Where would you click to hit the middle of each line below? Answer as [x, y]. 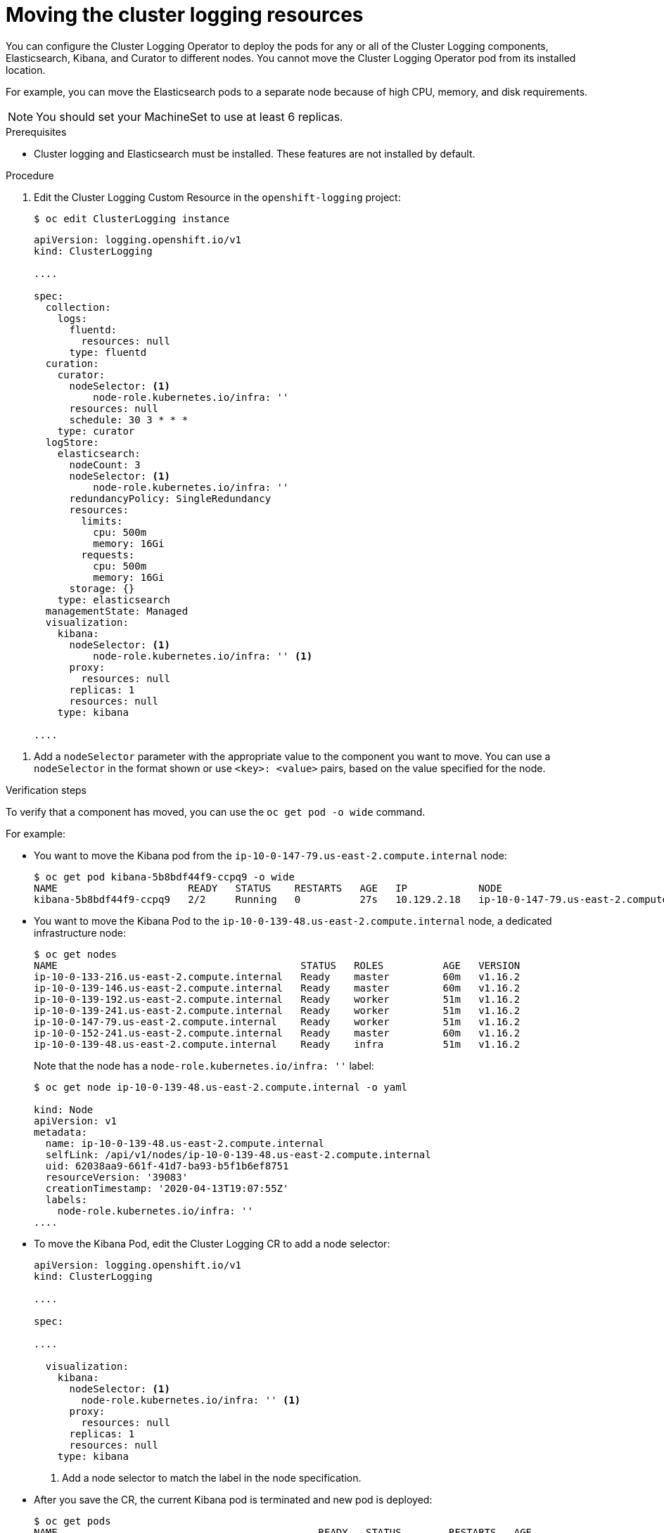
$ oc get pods [72, 1521]
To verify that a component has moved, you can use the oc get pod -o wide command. [216, 812]
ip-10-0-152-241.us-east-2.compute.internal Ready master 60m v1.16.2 [277, 1033]
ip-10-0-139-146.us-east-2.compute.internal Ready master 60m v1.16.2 [277, 988]
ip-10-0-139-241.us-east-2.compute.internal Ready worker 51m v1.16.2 [277, 1010]
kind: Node [64, 1109]
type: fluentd [108, 352]
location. [26, 70]
